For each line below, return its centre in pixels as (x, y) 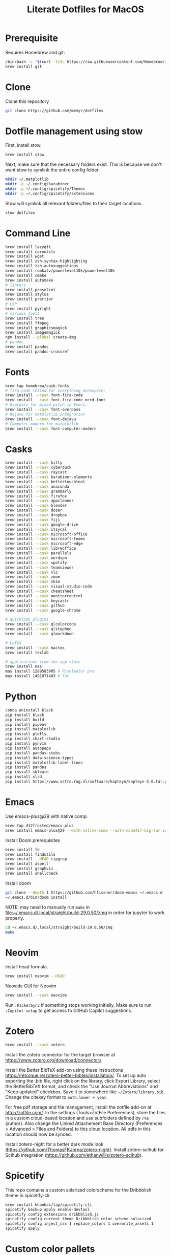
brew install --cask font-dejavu (41, 419)
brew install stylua (27, 295)
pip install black (25, 715)
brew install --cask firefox (36, 496)
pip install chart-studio (33, 739)
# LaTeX (13, 643)
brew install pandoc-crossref (37, 352)
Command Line (38, 233)
